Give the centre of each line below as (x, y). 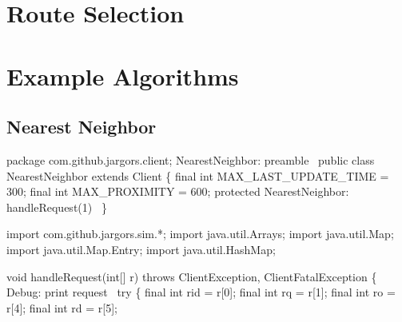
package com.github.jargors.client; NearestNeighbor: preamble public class (191, 159)
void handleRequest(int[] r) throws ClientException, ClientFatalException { (192, 276)
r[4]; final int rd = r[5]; (62, 307)
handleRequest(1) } (57, 207)
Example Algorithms (123, 76)
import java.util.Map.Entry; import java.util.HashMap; (141, 249)
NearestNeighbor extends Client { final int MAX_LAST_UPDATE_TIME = (198, 175)
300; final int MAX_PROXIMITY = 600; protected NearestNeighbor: (178, 191)
